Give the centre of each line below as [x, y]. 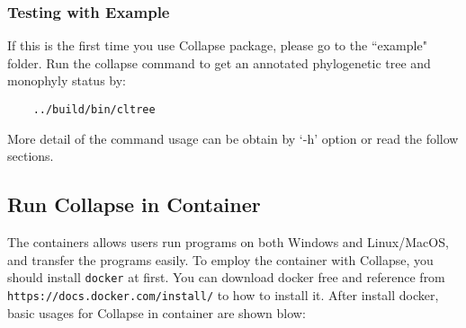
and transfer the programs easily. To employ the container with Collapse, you [220, 259]
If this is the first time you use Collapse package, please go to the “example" [217, 45]
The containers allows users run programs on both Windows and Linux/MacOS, [228, 242]
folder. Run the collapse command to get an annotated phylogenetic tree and [219, 62]
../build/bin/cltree [94, 110]
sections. [31, 156]
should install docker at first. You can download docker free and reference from [226, 277]
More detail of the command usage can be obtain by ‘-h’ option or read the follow [233, 138]
